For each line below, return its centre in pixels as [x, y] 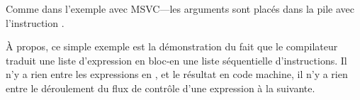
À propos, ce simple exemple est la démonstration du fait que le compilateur [172, 46]
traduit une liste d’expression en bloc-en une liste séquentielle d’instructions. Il [176, 60]
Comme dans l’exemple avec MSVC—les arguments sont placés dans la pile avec [180, 9]
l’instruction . [35, 22]
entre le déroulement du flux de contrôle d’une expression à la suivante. [161, 88]
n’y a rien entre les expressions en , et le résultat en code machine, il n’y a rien [177, 74]
